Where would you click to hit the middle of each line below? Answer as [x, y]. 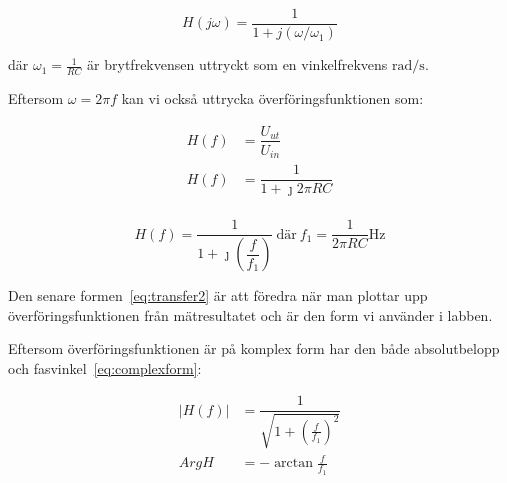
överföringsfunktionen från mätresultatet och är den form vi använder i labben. [250, 314]
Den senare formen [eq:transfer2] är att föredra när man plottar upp [218, 295]
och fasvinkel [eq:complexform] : [105, 367]
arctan [294, 463]
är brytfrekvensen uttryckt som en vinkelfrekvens [237, 64]
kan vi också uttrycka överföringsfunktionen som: [272, 97]
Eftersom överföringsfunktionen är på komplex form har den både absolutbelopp [254, 348]
